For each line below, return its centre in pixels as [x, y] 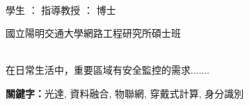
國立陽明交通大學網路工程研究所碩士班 [93, 33]
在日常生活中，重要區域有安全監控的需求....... [108, 70]
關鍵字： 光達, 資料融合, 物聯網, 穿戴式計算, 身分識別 [125, 93]
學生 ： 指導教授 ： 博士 [61, 9]
